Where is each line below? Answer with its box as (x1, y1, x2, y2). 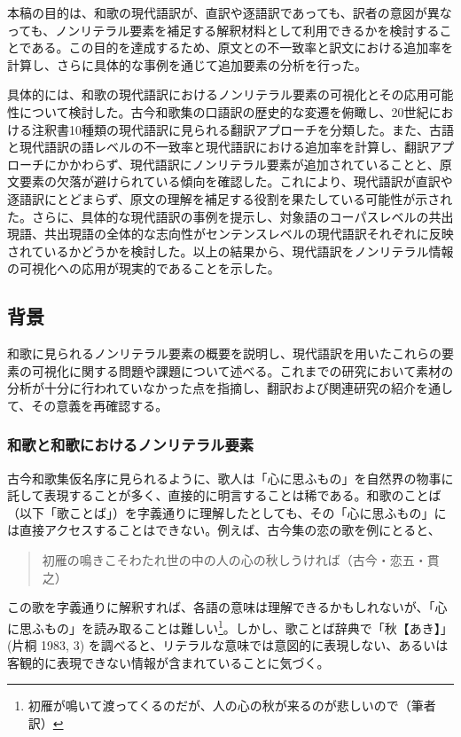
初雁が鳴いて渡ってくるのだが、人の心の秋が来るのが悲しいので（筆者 (27, 696, 436, 715)
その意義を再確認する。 (31, 396, 168, 414)
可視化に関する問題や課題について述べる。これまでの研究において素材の (31, 361, 454, 380)
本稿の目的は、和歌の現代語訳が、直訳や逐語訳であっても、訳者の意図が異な (7, 4, 452, 21)
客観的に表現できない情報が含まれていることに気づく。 (7, 653, 330, 671)
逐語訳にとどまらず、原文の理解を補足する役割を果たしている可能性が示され (7, 189, 453, 208)
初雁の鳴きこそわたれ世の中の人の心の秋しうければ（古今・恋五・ (42, 551, 427, 569)
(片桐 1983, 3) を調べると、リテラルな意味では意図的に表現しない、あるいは (7, 636, 449, 655)
